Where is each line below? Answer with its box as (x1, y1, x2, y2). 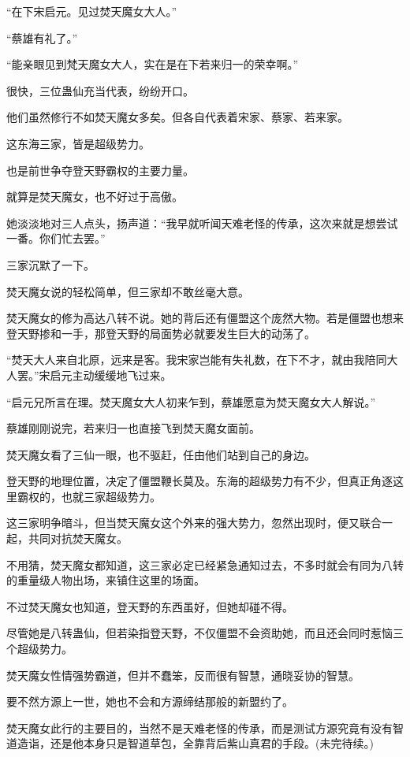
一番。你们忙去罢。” (6, 230, 106, 247)
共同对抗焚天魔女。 (28, 530, 128, 547)
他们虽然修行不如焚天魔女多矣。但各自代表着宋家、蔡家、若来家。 (6, 109, 348, 125)
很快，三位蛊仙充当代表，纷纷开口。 (6, 82, 194, 98)
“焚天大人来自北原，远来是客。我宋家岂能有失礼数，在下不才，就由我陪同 (6, 351, 387, 368)
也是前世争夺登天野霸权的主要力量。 (6, 161, 194, 178)
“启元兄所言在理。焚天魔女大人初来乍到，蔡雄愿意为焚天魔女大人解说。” (6, 393, 376, 410)
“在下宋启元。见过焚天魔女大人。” (6, 3, 177, 19)
